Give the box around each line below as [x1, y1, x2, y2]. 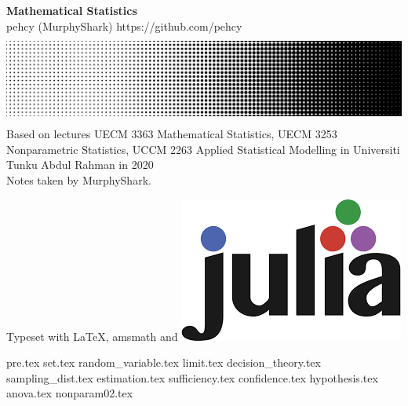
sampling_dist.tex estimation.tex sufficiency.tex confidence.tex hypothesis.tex [6, 369, 378, 386]
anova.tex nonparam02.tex [6, 385, 133, 401]
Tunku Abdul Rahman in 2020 [6, 156, 154, 173]
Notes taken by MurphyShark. [6, 171, 151, 188]
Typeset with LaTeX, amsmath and [6, 327, 178, 344]
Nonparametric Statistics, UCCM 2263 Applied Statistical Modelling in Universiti [6, 141, 400, 157]
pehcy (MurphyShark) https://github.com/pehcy [6, 17, 242, 34]
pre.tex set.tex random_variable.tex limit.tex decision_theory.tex [6, 354, 321, 371]
